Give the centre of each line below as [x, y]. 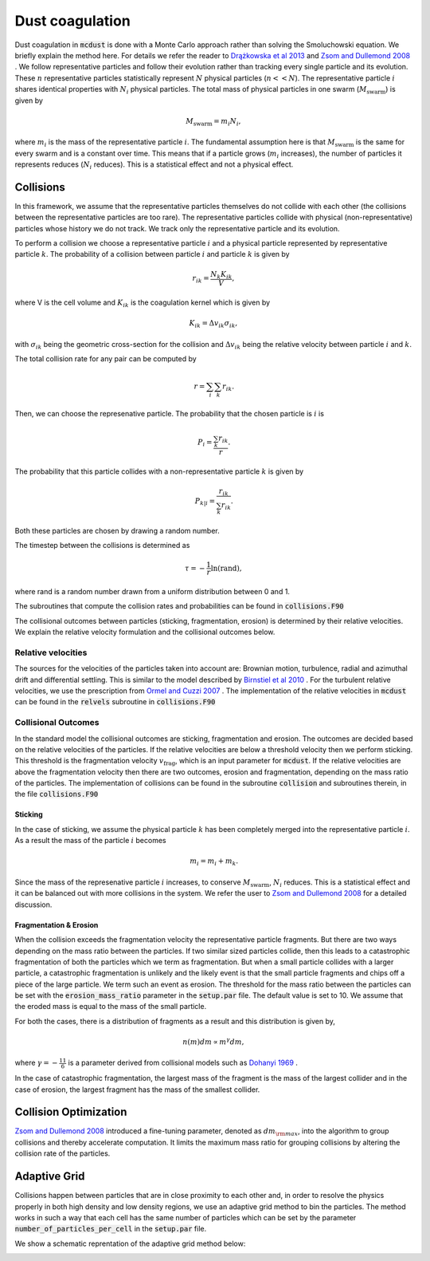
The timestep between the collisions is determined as [102, 545]
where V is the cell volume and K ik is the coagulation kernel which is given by [143, 303]
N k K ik [221, 275]
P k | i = [205, 501]
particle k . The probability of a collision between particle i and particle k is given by [152, 254]
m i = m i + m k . [214, 862]
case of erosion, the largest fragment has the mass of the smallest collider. [137, 1090]
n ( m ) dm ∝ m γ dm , [213, 1041]
